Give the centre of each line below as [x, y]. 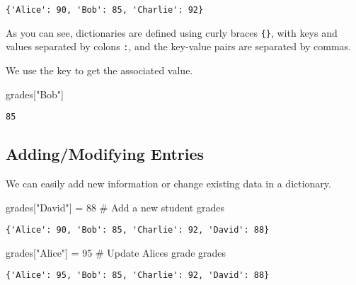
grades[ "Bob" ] [35, 94]
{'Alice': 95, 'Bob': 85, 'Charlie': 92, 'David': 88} [138, 275]
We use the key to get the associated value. [99, 70]
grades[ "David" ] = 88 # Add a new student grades [115, 207]
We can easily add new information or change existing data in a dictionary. [168, 184]
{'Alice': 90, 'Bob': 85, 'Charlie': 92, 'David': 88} [138, 230]
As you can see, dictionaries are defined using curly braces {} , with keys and [172, 32]
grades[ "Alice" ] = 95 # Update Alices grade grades [116, 252]
